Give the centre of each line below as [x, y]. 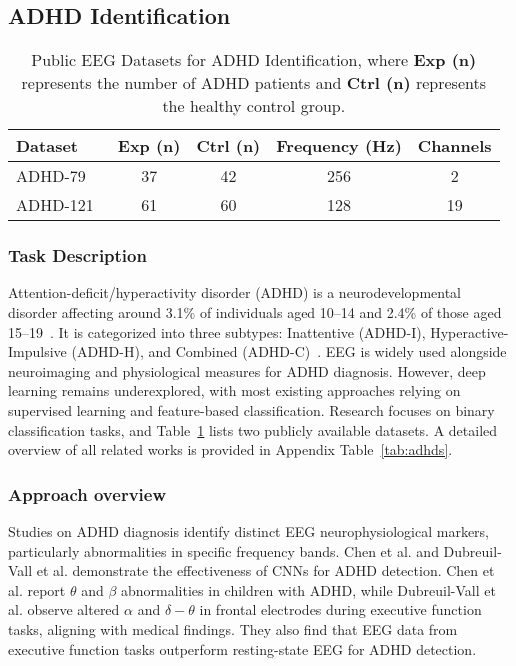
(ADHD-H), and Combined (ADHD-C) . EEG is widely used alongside [289, 351]
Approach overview [87, 493]
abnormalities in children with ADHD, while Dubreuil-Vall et [308, 589]
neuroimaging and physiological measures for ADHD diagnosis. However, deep [247, 370]
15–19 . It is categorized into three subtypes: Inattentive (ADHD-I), [217, 331]
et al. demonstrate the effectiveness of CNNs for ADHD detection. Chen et [265, 570]
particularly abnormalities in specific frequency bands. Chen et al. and [223, 550]
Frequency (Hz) [339, 146]
